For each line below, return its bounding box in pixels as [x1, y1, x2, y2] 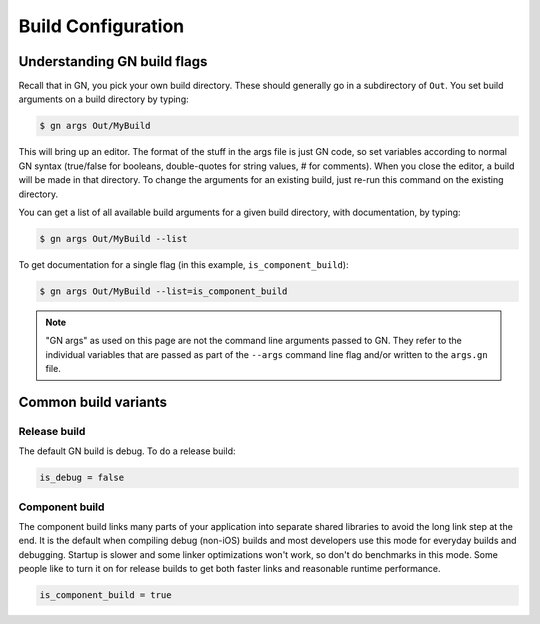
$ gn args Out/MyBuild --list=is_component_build [39, 285, 288, 297]
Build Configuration [18, 15, 185, 37]
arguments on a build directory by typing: [18, 93, 189, 105]
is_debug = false [39, 472, 125, 484]
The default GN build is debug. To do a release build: [18, 445, 236, 457]
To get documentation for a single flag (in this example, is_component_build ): [18, 258, 349, 270]
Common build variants [18, 393, 168, 410]
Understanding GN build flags [18, 53, 208, 70]
